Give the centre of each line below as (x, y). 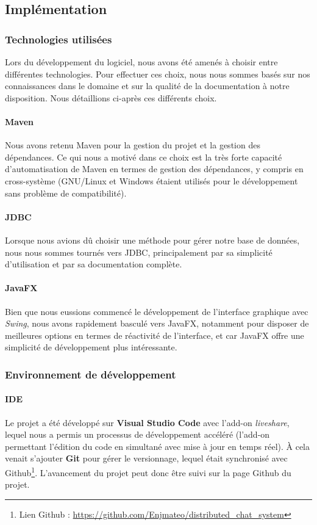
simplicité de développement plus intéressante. (91, 347)
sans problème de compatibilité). (66, 193)
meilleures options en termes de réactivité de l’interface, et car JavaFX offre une (155, 335)
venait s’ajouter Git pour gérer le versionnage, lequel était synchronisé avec (146, 458)
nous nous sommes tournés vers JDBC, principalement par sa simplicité (139, 252)
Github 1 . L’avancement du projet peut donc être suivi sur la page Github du (148, 471)
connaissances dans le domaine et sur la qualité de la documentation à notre (147, 86)
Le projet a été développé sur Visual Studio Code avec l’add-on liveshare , (147, 422)
